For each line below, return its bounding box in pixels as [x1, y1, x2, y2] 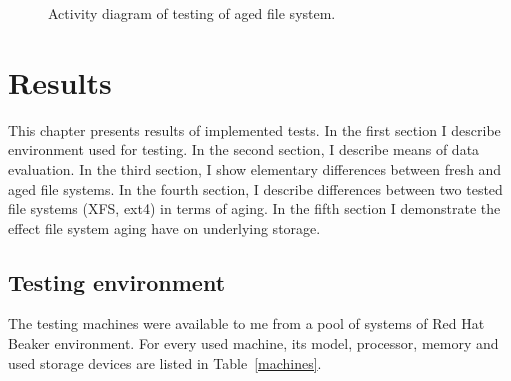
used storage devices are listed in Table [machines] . [8, 352, 322, 373]
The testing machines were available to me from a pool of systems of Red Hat [8, 313, 485, 334]
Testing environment [8, 266, 226, 297]
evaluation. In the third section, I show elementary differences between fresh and [8, 158, 502, 179]
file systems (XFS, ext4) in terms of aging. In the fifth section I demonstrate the [8, 198, 501, 219]
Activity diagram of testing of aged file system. [48, 3, 336, 23]
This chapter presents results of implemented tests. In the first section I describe [8, 119, 501, 140]
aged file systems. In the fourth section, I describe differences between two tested [8, 178, 503, 199]
